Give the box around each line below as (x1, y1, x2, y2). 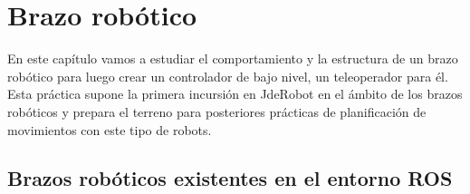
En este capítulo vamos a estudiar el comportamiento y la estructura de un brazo (7, 49, 458, 68)
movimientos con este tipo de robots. (7, 120, 212, 139)
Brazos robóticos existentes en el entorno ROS (7, 164, 453, 192)
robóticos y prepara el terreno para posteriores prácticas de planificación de (7, 102, 427, 121)
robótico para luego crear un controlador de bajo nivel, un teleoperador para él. (7, 66, 448, 85)
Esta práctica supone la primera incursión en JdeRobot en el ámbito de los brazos (7, 84, 463, 103)
